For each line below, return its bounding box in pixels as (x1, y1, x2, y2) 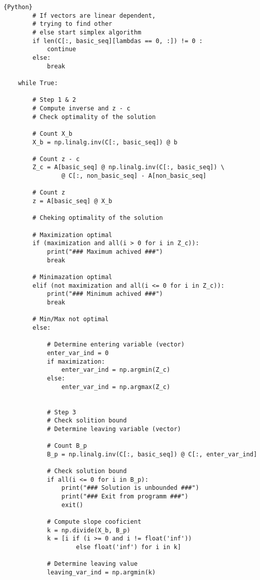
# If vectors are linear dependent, (32, 12, 156, 19)
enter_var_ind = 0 (47, 349, 109, 357)
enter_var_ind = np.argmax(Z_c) (61, 383, 170, 391)
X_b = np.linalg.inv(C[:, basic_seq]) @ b (32, 138, 178, 146)
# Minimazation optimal (32, 274, 112, 281)
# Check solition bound (47, 417, 127, 424)
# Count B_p (47, 442, 87, 450)
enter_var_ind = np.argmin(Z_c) (61, 366, 170, 374)
